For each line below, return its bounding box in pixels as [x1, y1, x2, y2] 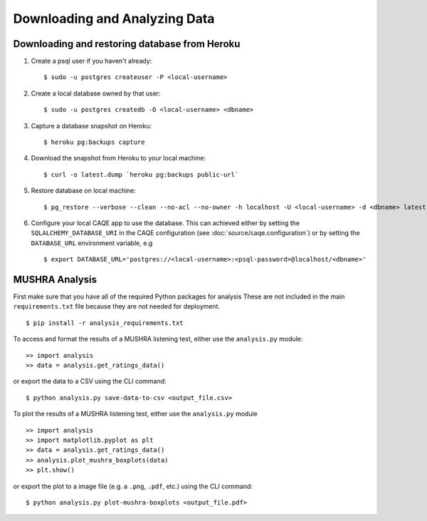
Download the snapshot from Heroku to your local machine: [31, 154, 206, 163]
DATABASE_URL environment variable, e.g [31, 239, 153, 247]
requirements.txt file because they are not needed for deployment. [13, 302, 221, 311]
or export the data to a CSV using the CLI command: [13, 377, 167, 386]
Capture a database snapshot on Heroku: [31, 121, 152, 130]
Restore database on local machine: [31, 186, 137, 195]
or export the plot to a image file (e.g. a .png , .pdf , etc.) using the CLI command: [13, 482, 253, 490]
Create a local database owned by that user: [31, 89, 161, 98]
